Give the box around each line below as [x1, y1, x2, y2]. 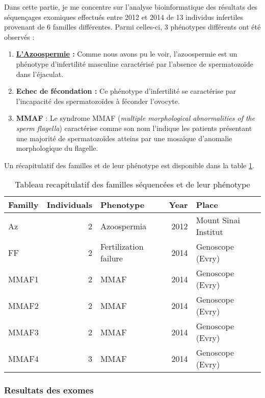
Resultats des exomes [4, 384, 94, 396]
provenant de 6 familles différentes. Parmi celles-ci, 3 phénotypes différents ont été [4, 21, 261, 32]
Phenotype [100, 199, 145, 211]
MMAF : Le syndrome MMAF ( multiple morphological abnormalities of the [16, 113, 255, 123]
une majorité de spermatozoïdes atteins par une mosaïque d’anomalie [16, 132, 232, 143]
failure [100, 252, 123, 264]
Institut [196, 226, 223, 238]
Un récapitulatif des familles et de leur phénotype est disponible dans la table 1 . [4, 160, 254, 170]
